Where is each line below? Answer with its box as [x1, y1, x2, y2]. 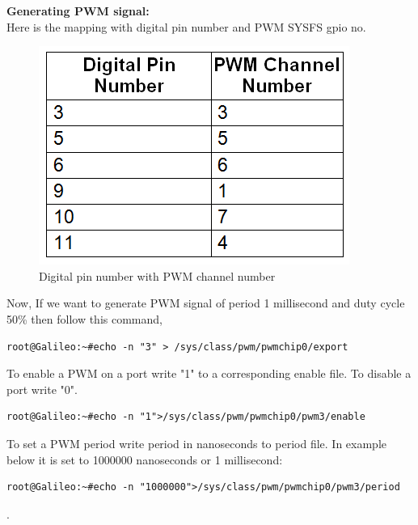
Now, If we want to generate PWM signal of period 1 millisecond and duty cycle [6, 294, 405, 311]
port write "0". [6, 380, 78, 397]
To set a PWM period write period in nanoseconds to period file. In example [6, 434, 386, 451]
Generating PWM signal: [6, 2, 150, 19]
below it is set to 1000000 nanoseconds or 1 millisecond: [6, 451, 283, 468]
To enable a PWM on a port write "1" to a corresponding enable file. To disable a [6, 365, 412, 382]
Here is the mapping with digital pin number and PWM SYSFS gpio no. [6, 18, 366, 35]
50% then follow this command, [6, 310, 163, 327]
